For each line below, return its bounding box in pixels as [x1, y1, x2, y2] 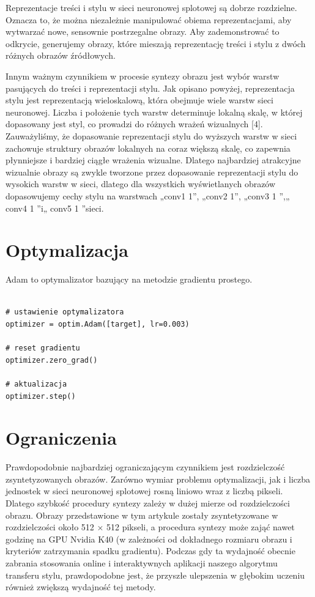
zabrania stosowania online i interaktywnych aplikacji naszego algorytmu [6, 557, 278, 569]
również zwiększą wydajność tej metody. [6, 580, 156, 593]
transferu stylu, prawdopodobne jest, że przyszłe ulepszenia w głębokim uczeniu [6, 568, 305, 581]
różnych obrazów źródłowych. [6, 49, 116, 62]
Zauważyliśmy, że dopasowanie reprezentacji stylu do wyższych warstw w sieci [6, 129, 297, 142]
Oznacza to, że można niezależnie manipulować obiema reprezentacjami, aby [6, 13, 292, 26]
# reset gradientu [6, 344, 80, 353]
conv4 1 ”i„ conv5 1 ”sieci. [6, 201, 104, 214]
